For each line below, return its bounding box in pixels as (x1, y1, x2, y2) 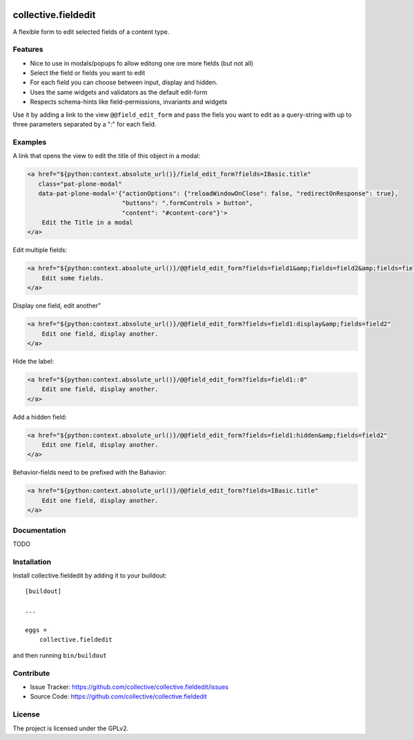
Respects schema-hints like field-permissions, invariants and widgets (30, 97, 228, 106)
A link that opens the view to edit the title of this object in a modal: (12, 152, 201, 160)
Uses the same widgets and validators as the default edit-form (30, 88, 208, 96)
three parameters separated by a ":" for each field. (12, 120, 157, 128)
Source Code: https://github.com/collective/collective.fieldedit (30, 692, 207, 701)
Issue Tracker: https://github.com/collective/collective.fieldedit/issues (30, 683, 229, 691)
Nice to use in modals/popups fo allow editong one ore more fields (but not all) (30, 59, 254, 67)
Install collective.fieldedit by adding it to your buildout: (12, 571, 167, 580)
